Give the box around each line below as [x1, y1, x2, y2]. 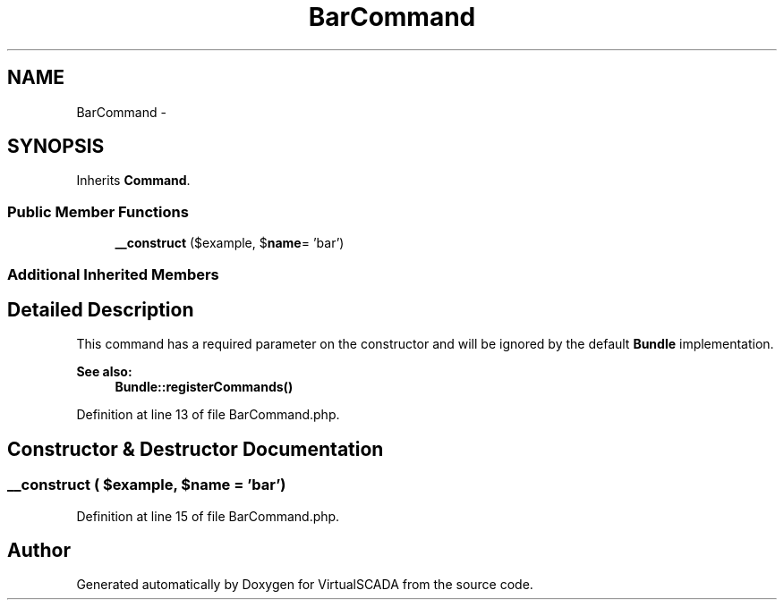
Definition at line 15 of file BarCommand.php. [76, 508, 340, 524]
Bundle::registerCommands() [115, 379, 294, 395]
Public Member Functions [7, 202, 189, 221]
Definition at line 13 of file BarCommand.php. [76, 407, 340, 423]
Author [7, 539, 71, 562]
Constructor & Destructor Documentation [7, 437, 384, 460]
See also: [76, 364, 132, 380]
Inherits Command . [76, 173, 191, 189]
